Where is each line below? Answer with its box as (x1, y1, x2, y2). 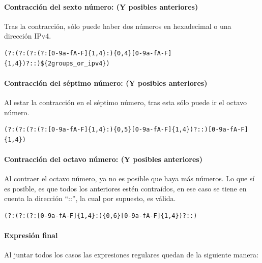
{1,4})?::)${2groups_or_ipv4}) (4, 59, 110, 67)
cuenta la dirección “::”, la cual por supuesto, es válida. (4, 193, 176, 204)
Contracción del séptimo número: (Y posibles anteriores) (4, 77, 208, 88)
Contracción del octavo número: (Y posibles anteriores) (4, 153, 202, 164)
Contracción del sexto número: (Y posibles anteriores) (4, 1, 198, 12)
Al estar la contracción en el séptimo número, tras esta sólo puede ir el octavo (4, 96, 247, 107)
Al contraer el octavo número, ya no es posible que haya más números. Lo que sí (4, 173, 255, 184)
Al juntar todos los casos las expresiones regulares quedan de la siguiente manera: (4, 249, 258, 260)
